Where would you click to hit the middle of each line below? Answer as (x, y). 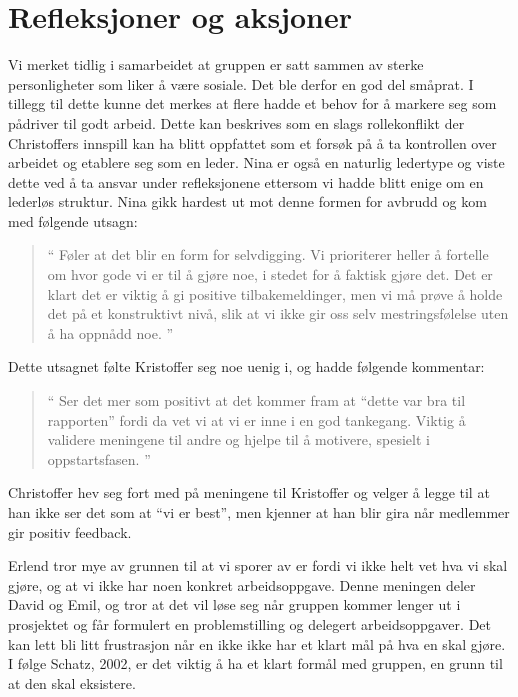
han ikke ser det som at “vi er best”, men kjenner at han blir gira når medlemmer (259, 512)
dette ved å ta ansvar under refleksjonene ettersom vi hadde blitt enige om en (246, 181)
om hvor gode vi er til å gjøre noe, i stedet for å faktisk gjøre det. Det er (270, 274)
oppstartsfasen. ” (99, 458)
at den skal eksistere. (72, 682)
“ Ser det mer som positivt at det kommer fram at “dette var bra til (256, 400)
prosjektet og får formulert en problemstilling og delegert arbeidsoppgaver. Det (249, 623)
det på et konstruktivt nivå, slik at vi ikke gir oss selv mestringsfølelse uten (278, 313)
